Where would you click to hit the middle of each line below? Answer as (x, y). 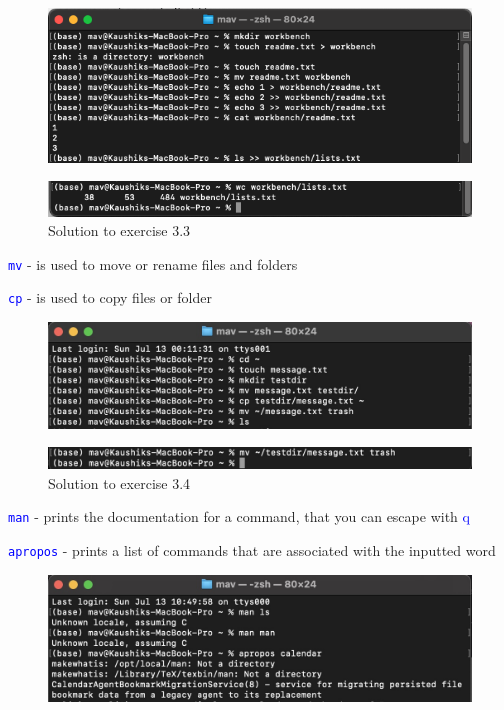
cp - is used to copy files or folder (110, 297)
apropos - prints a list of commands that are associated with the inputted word (252, 549)
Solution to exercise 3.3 (119, 230)
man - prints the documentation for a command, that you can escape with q (239, 516)
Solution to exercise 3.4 (119, 482)
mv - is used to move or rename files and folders (153, 263)
